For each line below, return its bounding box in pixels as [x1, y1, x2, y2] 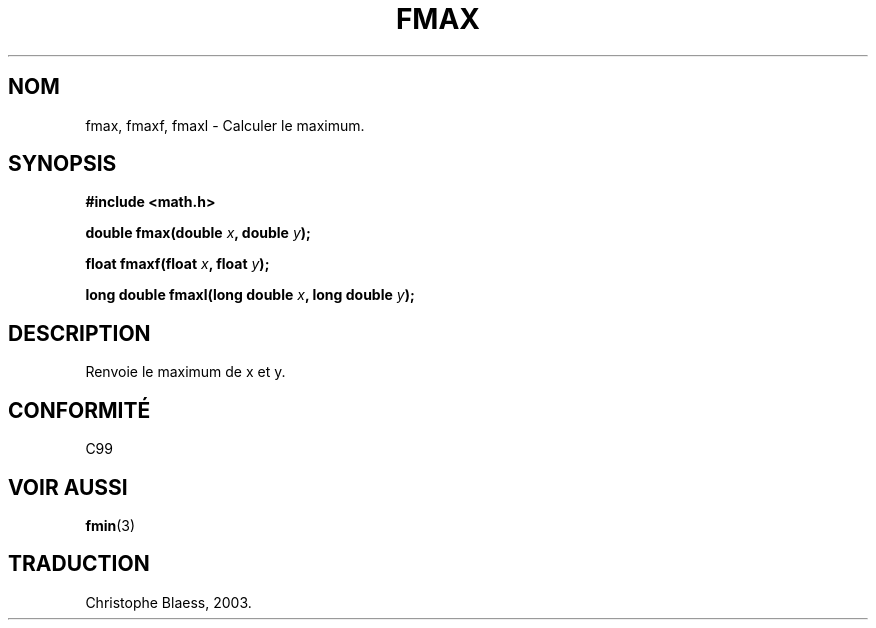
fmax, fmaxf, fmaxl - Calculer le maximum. [85, 116, 365, 134]
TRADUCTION [8, 551, 150, 577]
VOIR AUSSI [8, 474, 128, 500]
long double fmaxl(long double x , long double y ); [85, 286, 415, 304]
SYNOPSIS [8, 151, 117, 177]
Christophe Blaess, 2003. [85, 593, 252, 611]
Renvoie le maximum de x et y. [85, 363, 286, 381]
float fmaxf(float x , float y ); [85, 255, 270, 273]
